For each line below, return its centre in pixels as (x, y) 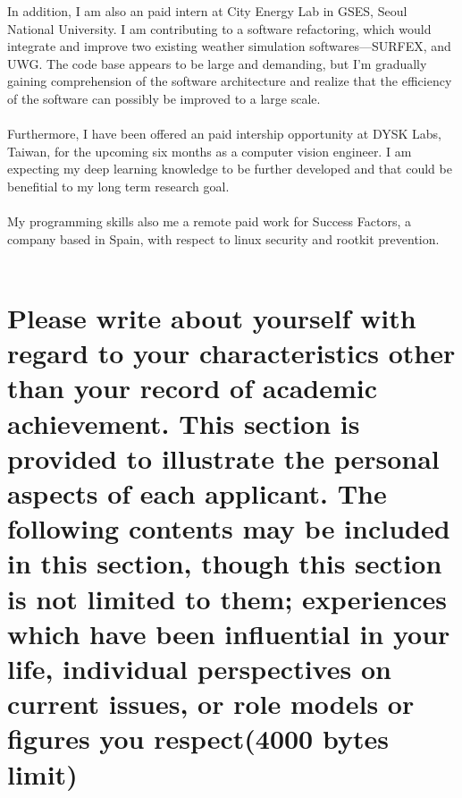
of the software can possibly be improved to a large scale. (164, 98)
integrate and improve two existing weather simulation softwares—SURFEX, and (229, 46)
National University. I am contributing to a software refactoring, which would (219, 28)
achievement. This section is (184, 423)
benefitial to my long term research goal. (118, 186)
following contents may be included (229, 528)
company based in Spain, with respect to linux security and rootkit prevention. (223, 238)
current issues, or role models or (211, 704)
